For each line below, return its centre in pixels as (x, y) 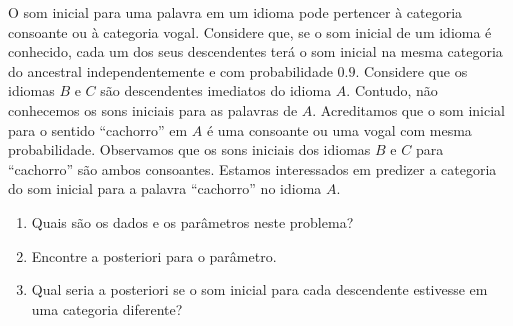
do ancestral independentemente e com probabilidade (170, 70)
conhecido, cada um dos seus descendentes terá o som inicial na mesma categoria (255, 51)
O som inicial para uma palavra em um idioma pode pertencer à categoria (235, 12)
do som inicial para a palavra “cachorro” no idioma (165, 188)
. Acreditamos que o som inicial (408, 109)
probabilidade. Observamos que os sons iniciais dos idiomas (189, 149)
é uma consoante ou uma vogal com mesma (339, 129)
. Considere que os (411, 70)
